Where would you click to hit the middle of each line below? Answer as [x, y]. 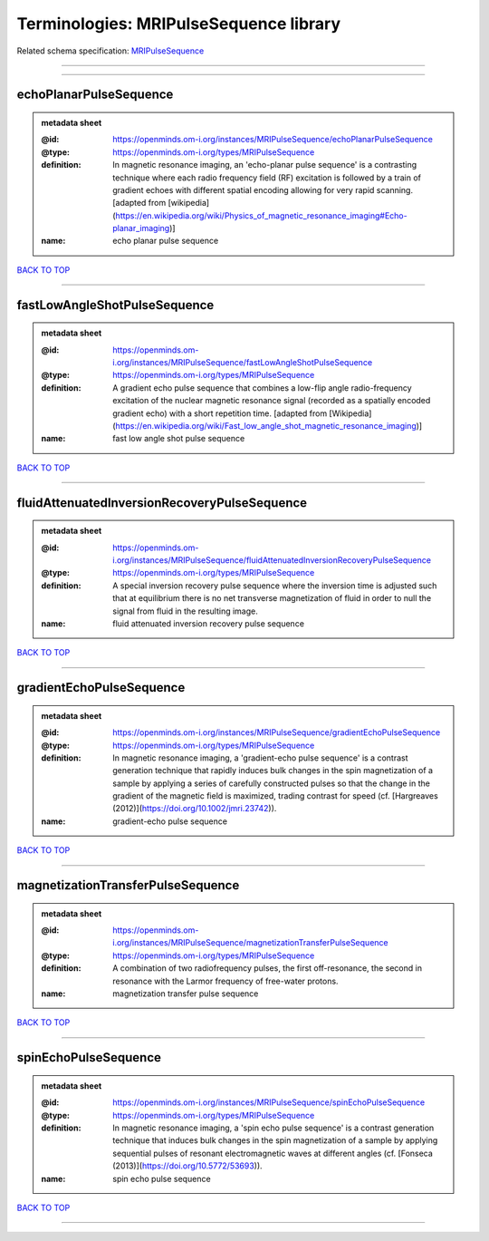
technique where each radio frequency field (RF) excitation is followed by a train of [267, 178]
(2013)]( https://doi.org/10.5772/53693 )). [187, 1166]
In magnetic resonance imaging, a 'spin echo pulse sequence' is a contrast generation [273, 1128]
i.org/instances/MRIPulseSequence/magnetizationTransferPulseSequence [250, 943]
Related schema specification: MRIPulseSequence [110, 51]
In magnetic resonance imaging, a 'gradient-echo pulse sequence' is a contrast [260, 758]
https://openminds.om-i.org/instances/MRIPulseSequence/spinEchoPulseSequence [269, 1102]
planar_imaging [141, 228]
